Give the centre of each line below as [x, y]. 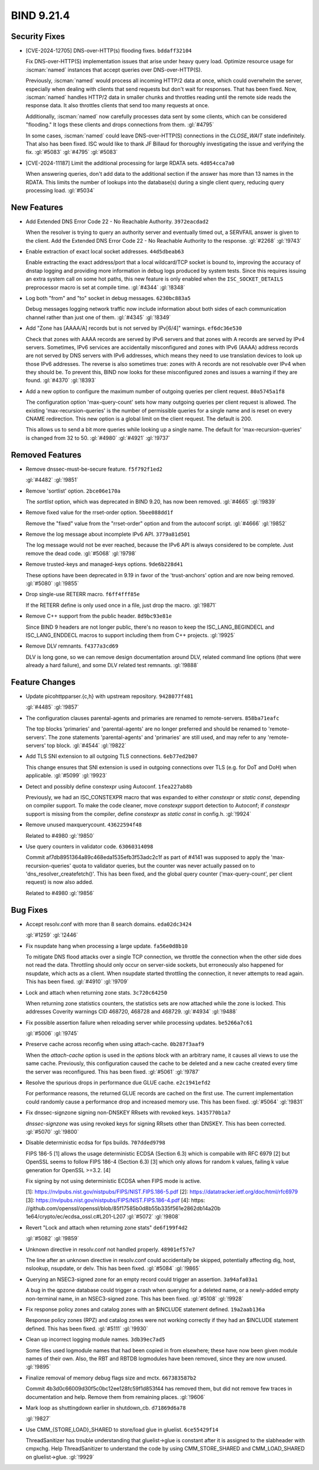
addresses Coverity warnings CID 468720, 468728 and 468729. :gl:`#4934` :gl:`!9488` [131, 1012]
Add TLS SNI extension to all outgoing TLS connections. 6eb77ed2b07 [112, 756]
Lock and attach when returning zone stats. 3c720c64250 [97, 992]
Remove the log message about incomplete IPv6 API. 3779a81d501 [108, 534]
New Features [37, 207]
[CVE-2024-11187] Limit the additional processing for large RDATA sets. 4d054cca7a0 [130, 163]
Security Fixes [38, 36]
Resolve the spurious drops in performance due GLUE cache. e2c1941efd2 [118, 1083]
